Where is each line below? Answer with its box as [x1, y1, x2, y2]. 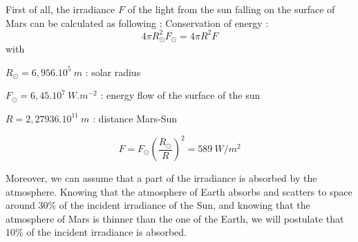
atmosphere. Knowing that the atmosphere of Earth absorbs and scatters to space [6, 184, 352, 198]
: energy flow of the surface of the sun [100, 88, 261, 102]
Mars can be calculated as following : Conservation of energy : [6, 15, 269, 30]
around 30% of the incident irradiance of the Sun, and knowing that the [6, 198, 310, 212]
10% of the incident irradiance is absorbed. [6, 225, 187, 239]
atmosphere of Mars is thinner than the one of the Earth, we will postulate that [6, 211, 344, 225]
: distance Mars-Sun [93, 111, 177, 125]
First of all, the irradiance [6, 2, 115, 16]
